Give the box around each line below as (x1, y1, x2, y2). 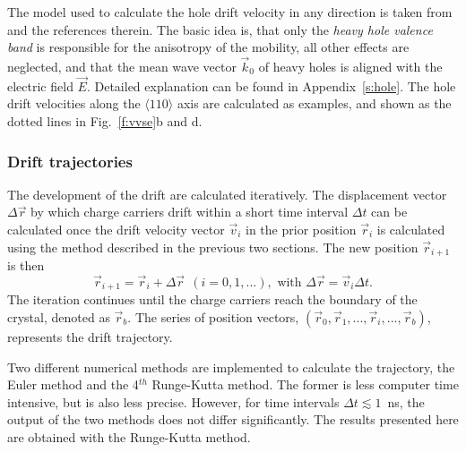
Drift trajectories (7, 149, 133, 172)
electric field (7, 76, 73, 95)
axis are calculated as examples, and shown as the (177, 94, 452, 113)
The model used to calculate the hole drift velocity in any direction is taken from (7, 3, 453, 21)
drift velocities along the (7, 94, 141, 113)
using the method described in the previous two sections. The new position (7, 237, 419, 256)
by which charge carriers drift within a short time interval (30, 202, 349, 221)
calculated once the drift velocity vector (7, 220, 225, 238)
